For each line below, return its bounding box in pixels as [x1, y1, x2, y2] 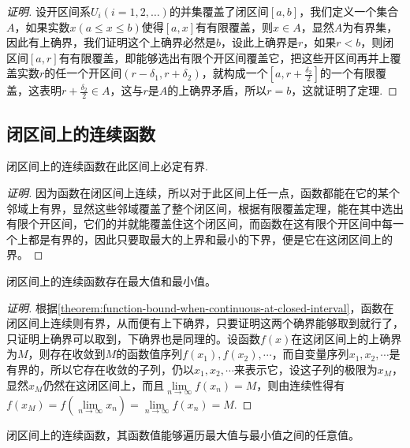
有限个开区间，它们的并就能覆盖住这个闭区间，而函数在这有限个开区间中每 [6, 215, 393, 232]
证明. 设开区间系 [6, 3, 91, 19]
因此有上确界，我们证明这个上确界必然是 [6, 34, 216, 50]
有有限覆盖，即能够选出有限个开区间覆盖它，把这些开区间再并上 [58, 49, 390, 65]
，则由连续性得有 [256, 376, 345, 393]
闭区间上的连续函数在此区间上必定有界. [6, 158, 208, 174]
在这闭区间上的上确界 [291, 330, 402, 346]
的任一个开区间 [44, 65, 122, 81]
